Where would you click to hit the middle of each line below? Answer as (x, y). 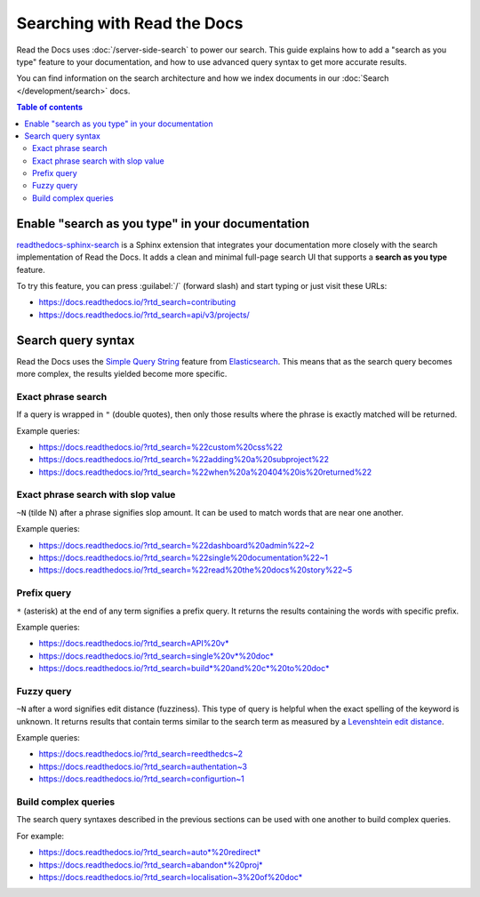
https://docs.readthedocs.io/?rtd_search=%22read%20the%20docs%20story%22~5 (196, 570)
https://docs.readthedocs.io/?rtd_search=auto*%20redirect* (150, 853)
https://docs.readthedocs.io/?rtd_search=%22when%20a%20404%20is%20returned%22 (205, 472)
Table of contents (50, 108)
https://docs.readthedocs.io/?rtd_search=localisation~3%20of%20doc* (171, 877)
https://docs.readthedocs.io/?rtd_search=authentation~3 (143, 766)
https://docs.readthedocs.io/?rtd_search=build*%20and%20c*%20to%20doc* (184, 669)
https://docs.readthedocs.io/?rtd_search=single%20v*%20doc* (156, 656)
